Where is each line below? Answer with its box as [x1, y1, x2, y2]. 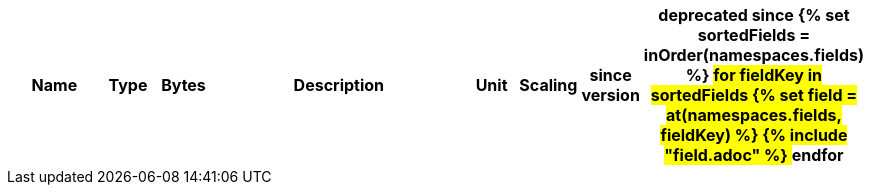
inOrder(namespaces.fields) [643, 45, 864, 65]
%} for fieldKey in [685, 65, 823, 85]
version [581, 85, 640, 105]
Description [293, 75, 385, 95]
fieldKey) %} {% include [660, 125, 848, 145]
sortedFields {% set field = [650, 85, 858, 105]
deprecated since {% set [658, 5, 850, 25]
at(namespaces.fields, [666, 105, 842, 125]
